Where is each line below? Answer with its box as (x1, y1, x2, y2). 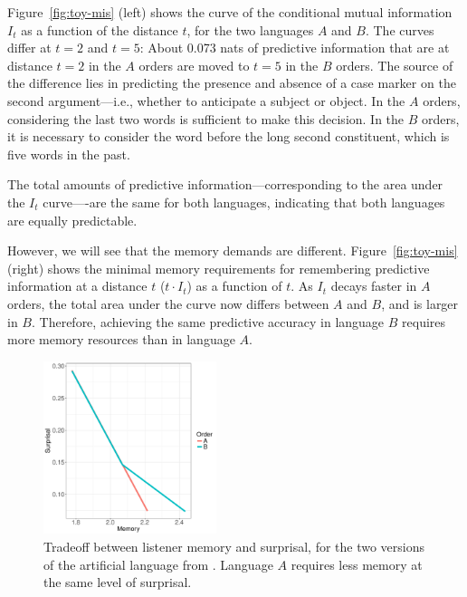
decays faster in (330, 276, 417, 295)
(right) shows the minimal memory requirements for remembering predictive (7, 258, 430, 277)
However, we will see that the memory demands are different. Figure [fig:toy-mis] (7, 241, 458, 260)
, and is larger (381, 294, 459, 313)
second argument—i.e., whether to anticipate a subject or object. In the (7, 91, 405, 110)
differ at (7, 38, 52, 57)
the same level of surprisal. (43, 573, 192, 592)
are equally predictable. (7, 210, 138, 229)
